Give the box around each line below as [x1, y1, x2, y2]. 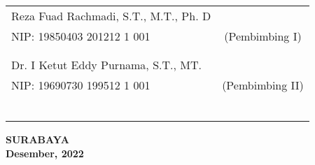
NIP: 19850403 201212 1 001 [11, 28, 150, 44]
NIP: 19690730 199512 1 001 [11, 77, 150, 93]
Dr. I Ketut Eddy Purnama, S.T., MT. [11, 57, 202, 73]
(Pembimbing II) [222, 77, 304, 93]
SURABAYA [6, 132, 69, 146]
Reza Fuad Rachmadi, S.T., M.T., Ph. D [11, 8, 211, 24]
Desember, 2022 [6, 145, 84, 160]
